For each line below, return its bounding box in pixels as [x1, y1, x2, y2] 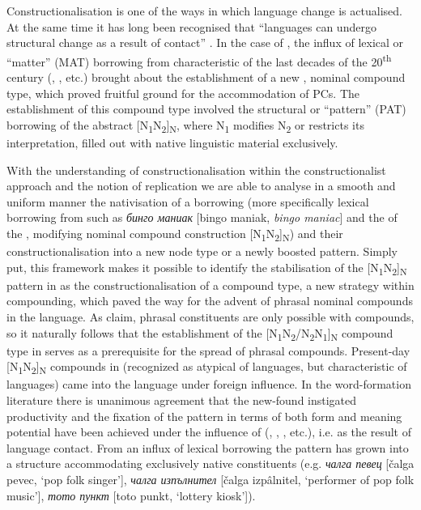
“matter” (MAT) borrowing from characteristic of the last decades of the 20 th [6, 50, 392, 70]
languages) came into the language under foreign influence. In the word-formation [6, 376, 411, 393]
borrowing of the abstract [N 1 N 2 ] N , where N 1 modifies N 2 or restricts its [6, 116, 364, 135]
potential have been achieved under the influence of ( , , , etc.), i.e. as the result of [6, 423, 411, 440]
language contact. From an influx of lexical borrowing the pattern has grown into [6, 439, 409, 456]
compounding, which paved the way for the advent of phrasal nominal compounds [6, 292, 413, 309]
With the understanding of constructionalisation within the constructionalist [6, 161, 386, 178]
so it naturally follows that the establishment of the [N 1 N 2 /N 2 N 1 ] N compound [6, 324, 393, 343]
